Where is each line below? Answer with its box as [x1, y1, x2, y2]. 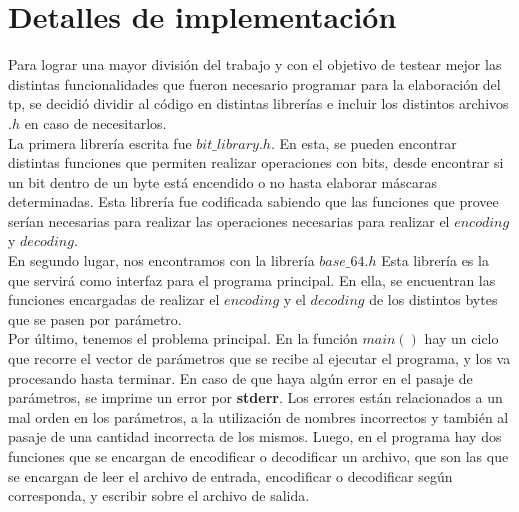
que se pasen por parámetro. [8, 308, 182, 329]
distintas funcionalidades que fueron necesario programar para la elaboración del [8, 73, 501, 94]
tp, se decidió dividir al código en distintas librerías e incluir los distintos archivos [8, 93, 509, 114]
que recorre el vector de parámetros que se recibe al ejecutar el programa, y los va [8, 348, 511, 369]
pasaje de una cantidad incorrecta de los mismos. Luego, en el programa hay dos [8, 426, 502, 447]
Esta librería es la [381, 250, 489, 271]
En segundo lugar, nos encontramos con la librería [8, 250, 315, 271]
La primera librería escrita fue [8, 132, 192, 153]
